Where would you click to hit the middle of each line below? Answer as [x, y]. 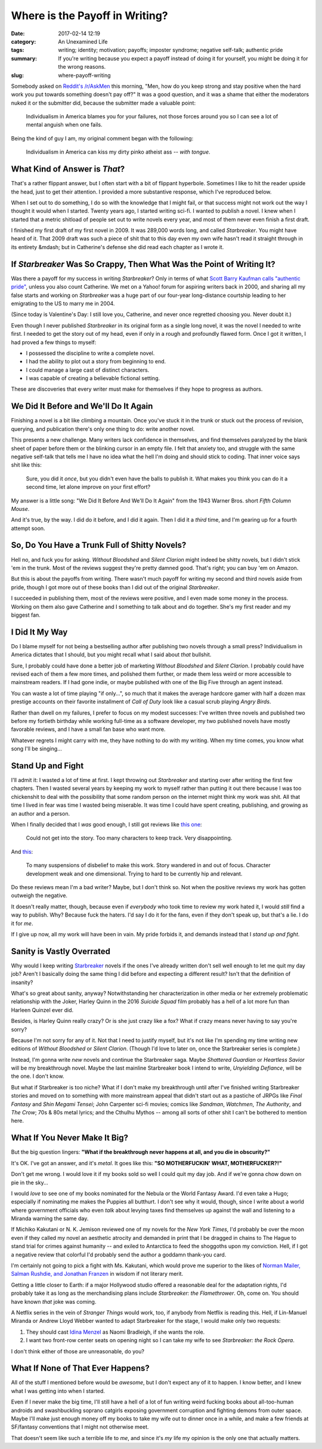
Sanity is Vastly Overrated [61, 951]
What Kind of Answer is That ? [68, 169]
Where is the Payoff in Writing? [89, 16]
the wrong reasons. [82, 67]
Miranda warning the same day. [50, 1218]
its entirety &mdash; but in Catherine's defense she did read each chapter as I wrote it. [117, 247]
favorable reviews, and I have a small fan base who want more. [88, 730]
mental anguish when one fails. [64, 125]
